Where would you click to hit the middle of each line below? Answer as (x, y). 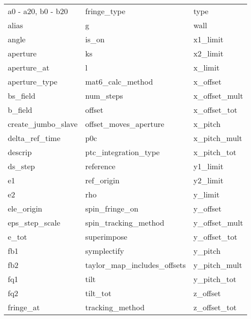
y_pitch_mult (218, 265)
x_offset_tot (215, 110)
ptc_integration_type (123, 152)
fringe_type (105, 11)
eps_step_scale (34, 222)
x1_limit (208, 39)
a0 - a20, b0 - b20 (38, 11)
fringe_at (24, 307)
